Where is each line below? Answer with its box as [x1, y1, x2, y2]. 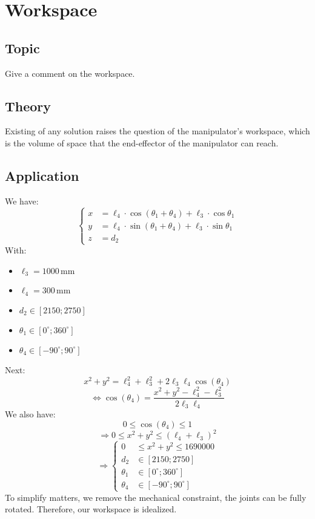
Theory [5, 96, 51, 115]
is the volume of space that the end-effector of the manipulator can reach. [5, 136, 279, 149]
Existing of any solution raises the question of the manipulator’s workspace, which [5, 125, 310, 137]
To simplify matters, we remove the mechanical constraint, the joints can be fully [5, 491, 307, 503]
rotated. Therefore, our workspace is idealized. [5, 503, 177, 515]
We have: [5, 194, 39, 207]
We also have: [5, 408, 56, 420]
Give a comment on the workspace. [5, 67, 135, 79]
